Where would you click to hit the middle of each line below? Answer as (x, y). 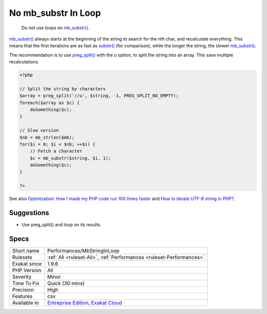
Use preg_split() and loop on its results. (61, 225)
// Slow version (39, 131)
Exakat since (27, 264)
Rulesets (22, 258)
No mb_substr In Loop (55, 13)
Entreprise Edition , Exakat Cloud (85, 303)
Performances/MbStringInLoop (83, 251)
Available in (25, 303)
